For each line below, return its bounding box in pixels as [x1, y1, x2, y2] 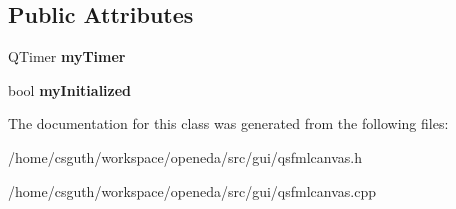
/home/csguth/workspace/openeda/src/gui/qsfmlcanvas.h [8, 146, 362, 167]
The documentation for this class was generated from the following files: [8, 113, 449, 134]
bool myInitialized [8, 79, 132, 100]
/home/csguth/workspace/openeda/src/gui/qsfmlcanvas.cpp [8, 180, 376, 201]
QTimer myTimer [8, 46, 126, 67]
